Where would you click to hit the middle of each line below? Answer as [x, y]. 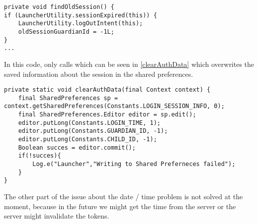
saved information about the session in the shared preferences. [99, 74]
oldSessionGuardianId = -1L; [66, 31]
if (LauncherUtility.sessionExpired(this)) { [81, 15]
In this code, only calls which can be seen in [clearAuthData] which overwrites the [129, 64]
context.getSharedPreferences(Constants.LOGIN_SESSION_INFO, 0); [114, 106]
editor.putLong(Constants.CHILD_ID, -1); [87, 140]
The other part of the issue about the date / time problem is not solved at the [124, 196]
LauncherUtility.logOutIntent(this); [81, 24]
